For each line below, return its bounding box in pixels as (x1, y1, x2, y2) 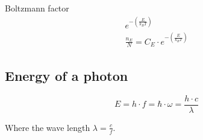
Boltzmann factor (5, 2, 69, 14)
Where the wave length (5, 121, 90, 133)
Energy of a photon (5, 66, 128, 84)
